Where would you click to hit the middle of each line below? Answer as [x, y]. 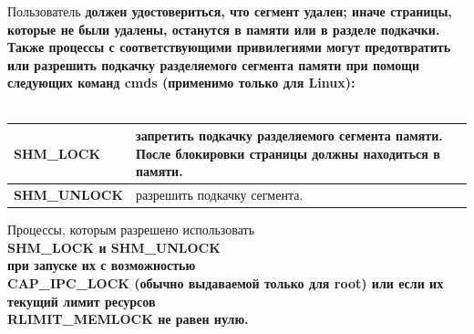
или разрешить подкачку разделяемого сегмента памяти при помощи [214, 64]
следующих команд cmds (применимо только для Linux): [181, 83]
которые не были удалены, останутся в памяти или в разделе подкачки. [224, 29]
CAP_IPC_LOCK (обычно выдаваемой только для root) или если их [226, 282]
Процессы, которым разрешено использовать [131, 230]
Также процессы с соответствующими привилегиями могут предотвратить [229, 47]
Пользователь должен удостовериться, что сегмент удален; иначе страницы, [230, 11]
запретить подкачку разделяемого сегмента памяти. [289, 136]
